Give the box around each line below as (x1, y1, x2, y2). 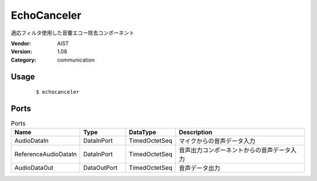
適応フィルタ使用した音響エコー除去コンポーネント (11, 29, 134, 36)
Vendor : (11, 40, 32, 47)
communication (57, 56, 95, 63)
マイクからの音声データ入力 (178, 137, 255, 145)
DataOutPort (83, 164, 118, 172)
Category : (11, 56, 36, 63)
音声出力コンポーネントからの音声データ (178, 146, 291, 155)
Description (178, 128, 213, 136)
